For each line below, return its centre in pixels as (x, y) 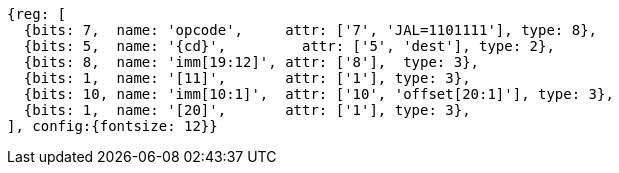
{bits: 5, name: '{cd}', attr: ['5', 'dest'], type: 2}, (289, 46)
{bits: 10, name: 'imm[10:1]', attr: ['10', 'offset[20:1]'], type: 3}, (318, 94)
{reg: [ (37, 14)
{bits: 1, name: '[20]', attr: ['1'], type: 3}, (247, 110)
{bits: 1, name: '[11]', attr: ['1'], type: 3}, (247, 78)
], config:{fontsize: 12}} (112, 126)
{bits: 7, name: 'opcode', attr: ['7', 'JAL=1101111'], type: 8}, (310, 30)
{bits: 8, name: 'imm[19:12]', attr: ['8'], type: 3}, (251, 62)
